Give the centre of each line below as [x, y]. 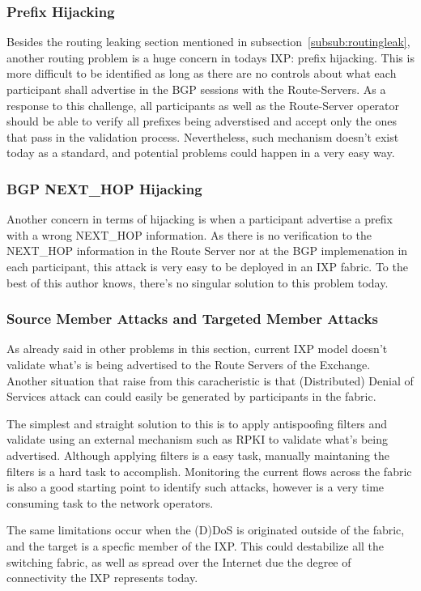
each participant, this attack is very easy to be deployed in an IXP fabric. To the [207, 266]
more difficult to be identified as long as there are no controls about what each [202, 73]
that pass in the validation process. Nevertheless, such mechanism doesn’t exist [203, 136]
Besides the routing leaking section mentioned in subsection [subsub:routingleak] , [208, 42]
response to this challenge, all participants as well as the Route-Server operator [203, 105]
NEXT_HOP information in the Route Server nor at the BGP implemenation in [207, 251]
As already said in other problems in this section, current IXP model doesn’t [197, 349]
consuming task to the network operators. [110, 502]
